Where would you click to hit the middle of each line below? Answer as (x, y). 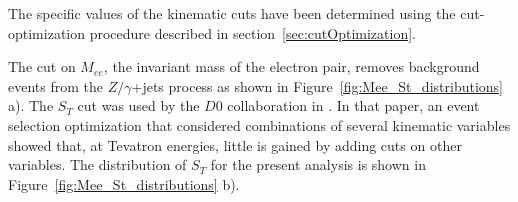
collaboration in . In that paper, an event (353, 105)
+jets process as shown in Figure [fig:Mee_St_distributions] (317, 85)
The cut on (42, 66)
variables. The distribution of (97, 164)
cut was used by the (138, 105)
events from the (55, 85)
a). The (31, 105)
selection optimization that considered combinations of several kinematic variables (259, 124)
